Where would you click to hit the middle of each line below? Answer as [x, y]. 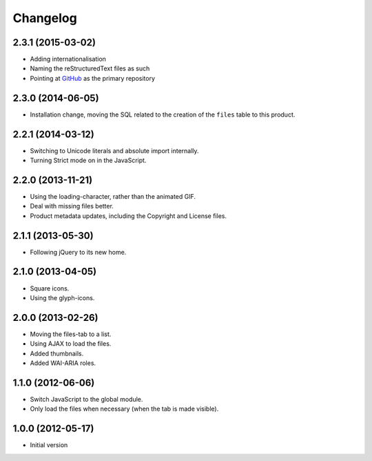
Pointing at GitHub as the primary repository [92, 78]
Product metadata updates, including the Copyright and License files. [128, 216]
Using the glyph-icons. [62, 297]
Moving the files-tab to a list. [71, 334]
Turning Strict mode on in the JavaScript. [88, 160]
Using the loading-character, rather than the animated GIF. [113, 196]
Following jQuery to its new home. [78, 252]
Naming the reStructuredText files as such [90, 68]
